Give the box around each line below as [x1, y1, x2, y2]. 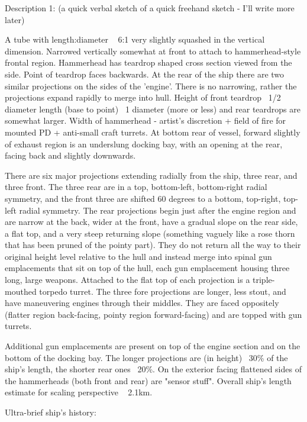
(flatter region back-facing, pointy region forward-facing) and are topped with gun [5, 308, 302, 320]
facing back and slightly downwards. [5, 149, 136, 162]
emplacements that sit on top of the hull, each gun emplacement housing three [5, 262, 290, 274]
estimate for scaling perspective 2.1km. [5, 386, 153, 398]
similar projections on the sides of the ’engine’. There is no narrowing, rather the [5, 79, 297, 92]
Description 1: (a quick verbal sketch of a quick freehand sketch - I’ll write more [5, 2, 295, 14]
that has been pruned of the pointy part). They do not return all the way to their [5, 239, 301, 251]
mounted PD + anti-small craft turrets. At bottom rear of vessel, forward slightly [5, 125, 300, 138]
